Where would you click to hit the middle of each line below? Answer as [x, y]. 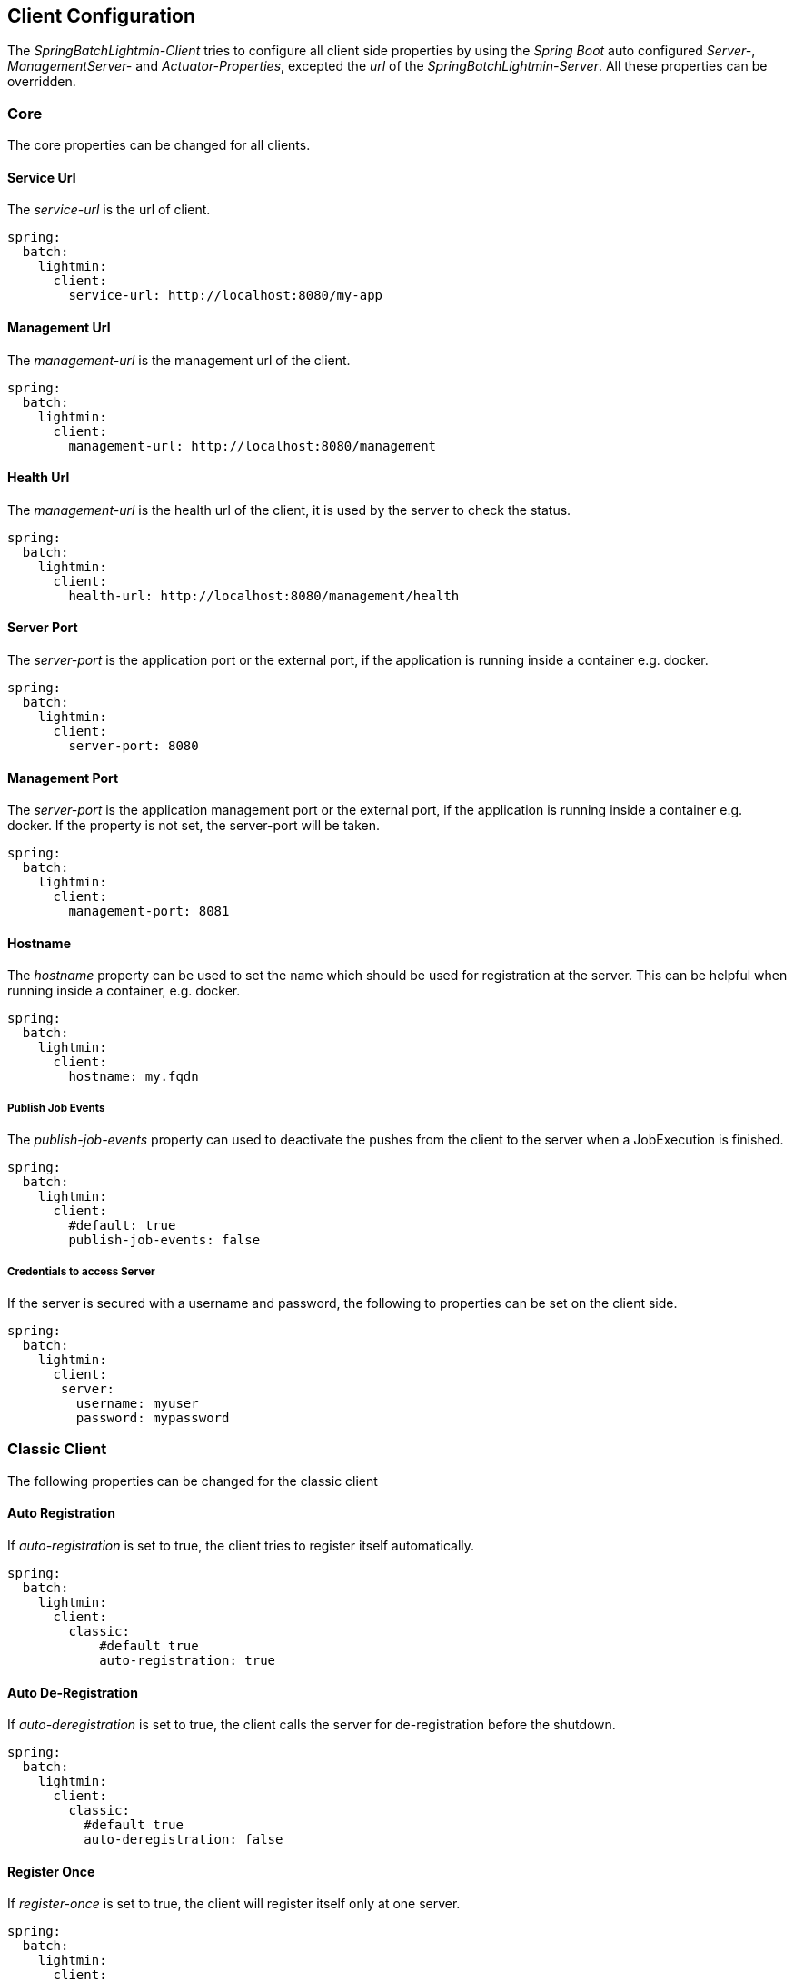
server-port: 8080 [134, 746]
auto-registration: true [188, 1661]
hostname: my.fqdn [134, 1077]
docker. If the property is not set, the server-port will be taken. [194, 826]
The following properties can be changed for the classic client [193, 1481]
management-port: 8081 [149, 911]
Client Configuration [102, 16]
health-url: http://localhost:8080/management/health [264, 595]
